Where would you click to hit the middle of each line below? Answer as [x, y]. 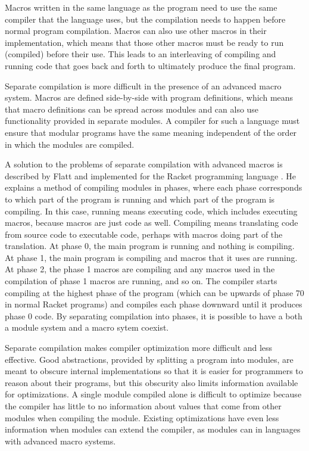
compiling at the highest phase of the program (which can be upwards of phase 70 [154, 292]
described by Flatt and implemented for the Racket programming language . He [151, 175]
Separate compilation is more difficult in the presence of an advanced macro [143, 85]
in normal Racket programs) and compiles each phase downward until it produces [154, 304]
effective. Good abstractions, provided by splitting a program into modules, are [149, 359]
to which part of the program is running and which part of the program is [140, 199]
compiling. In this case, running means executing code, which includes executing [151, 211]
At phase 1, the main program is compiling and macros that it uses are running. [151, 257]
